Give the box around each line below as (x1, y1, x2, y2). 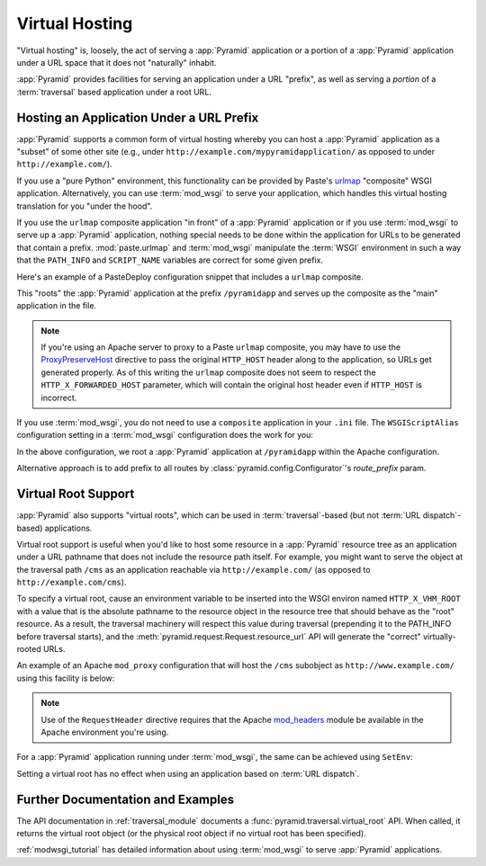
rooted (16, 644, 42, 655)
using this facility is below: (16, 673, 115, 683)
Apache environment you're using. (40, 727, 169, 737)
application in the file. (16, 300, 97, 311)
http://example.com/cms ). (16, 576, 127, 588)
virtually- (423, 630, 456, 642)
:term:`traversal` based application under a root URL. (16, 86, 211, 97)
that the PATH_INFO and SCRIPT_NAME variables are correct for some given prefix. (16, 254, 324, 265)
